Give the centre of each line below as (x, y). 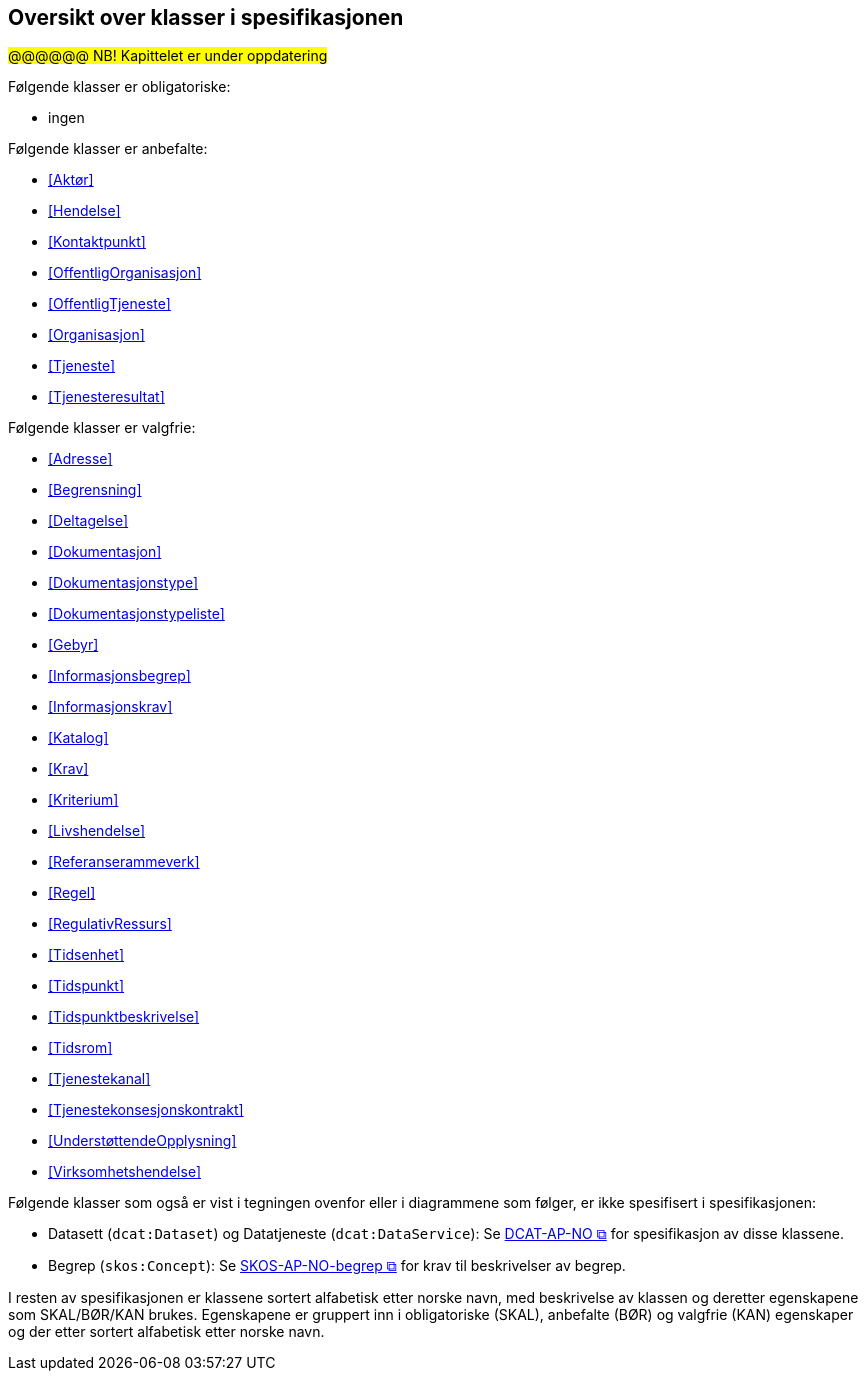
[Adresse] (80, 459)
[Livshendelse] (97, 831)
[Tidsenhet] (86, 955)
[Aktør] (71, 180)
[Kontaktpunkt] (97, 242)
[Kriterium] (83, 800)
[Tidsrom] (80, 1048)
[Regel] (72, 893)
